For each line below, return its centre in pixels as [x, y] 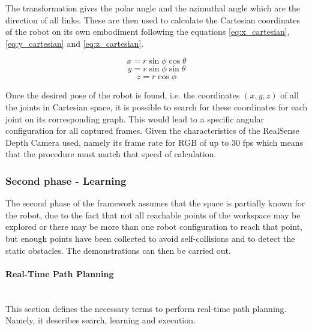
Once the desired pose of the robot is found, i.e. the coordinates [123, 95]
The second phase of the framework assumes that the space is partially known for [155, 203]
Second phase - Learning [66, 180]
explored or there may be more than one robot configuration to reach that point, [154, 226]
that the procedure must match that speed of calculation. [111, 154]
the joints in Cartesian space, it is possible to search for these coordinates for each [157, 106]
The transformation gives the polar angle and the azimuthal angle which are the [153, 8]
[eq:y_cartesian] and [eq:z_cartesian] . [75, 43]
